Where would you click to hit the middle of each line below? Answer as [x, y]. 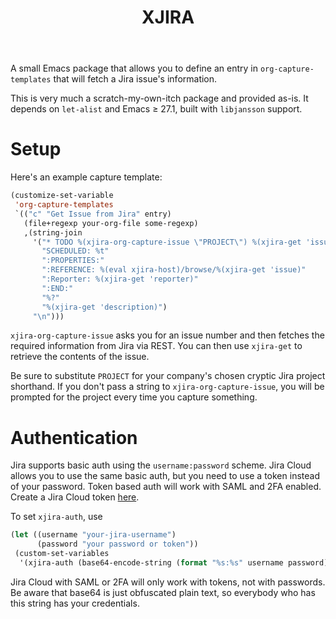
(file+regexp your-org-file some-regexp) [111, 223]
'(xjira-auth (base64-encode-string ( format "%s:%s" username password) [174, 562]
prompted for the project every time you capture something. [134, 397]
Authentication [74, 437]
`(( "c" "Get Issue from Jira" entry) [93, 214]
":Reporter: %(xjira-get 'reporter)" [120, 279]
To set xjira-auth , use [56, 517]
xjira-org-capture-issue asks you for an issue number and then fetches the [167, 335]
